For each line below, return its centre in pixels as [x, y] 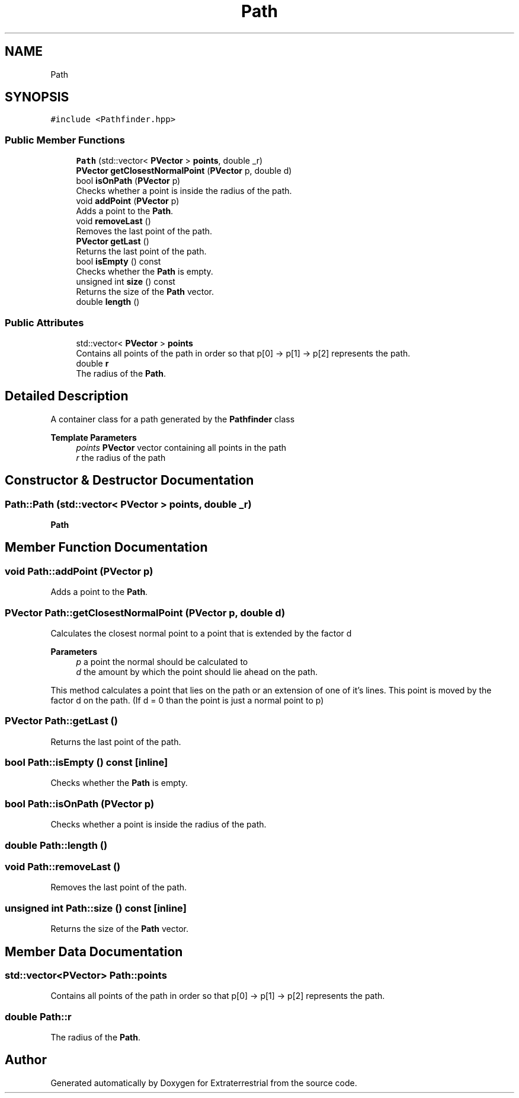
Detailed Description [67, 396]
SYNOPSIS [37, 97]
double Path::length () [56, 845]
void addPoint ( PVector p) [128, 201]
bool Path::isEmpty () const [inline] [86, 763]
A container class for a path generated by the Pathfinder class [173, 419]
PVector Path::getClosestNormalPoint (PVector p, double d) [145, 612]
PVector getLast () [113, 241]
